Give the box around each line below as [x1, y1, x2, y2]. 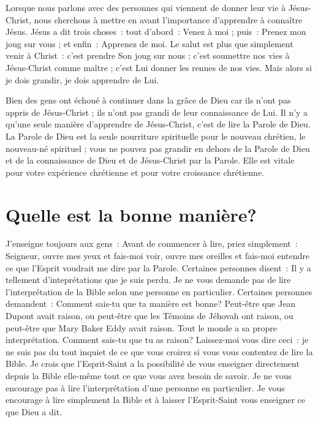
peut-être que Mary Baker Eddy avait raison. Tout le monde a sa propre [6, 321, 277, 334]
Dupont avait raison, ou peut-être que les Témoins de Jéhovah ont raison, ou [6, 309, 293, 322]
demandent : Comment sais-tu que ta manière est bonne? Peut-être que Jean [6, 297, 296, 310]
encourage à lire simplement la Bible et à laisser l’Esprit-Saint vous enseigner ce [6, 393, 306, 406]
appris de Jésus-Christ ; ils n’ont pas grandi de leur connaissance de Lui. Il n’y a [6, 105, 308, 118]
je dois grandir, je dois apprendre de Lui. [6, 73, 159, 86]
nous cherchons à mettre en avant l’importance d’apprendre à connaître [34, 13, 303, 26]
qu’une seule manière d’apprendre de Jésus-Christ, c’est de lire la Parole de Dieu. [6, 118, 311, 130]
